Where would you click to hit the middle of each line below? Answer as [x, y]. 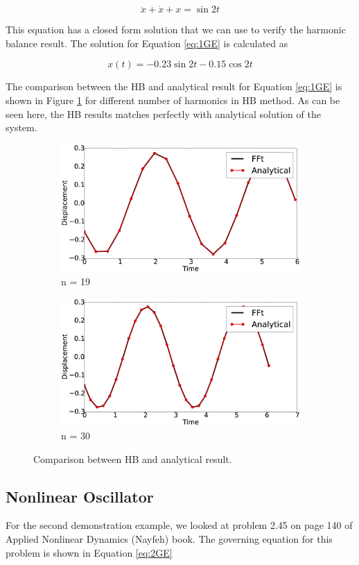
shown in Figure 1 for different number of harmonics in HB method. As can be [173, 100]
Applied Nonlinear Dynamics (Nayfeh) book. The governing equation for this [169, 539]
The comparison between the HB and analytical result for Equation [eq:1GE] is [174, 86]
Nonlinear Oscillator [80, 496]
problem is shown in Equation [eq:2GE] [89, 552]
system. [21, 127]
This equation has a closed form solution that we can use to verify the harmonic [176, 29]
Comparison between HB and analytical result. [133, 458]
